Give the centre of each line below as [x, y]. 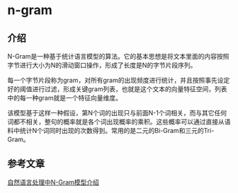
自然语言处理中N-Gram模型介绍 [53, 182]
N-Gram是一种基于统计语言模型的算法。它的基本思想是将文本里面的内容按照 [118, 56]
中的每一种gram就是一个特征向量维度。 [64, 98]
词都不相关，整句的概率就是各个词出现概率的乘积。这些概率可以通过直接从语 [119, 122]
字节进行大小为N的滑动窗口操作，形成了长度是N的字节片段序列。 [102, 65]
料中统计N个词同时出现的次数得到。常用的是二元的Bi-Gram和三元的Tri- [111, 130]
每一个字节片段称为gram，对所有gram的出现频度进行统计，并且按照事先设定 [119, 80]
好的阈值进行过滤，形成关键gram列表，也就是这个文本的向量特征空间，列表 [117, 89]
